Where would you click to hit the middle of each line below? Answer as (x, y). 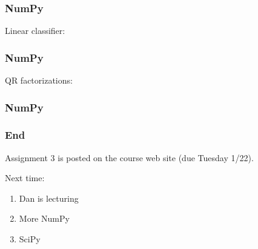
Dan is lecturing (49, 198)
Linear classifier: (35, 31)
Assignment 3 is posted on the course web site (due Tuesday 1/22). (129, 157)
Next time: (25, 178)
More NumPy (44, 218)
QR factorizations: (39, 80)
